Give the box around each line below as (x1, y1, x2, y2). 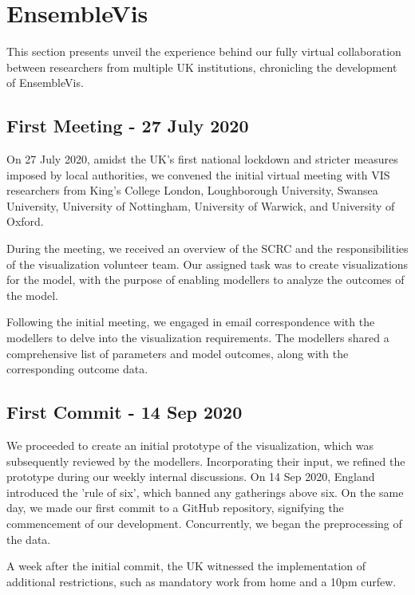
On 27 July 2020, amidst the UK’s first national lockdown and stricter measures (6, 151, 398, 167)
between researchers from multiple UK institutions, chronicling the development (6, 58, 397, 75)
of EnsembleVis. (6, 74, 84, 91)
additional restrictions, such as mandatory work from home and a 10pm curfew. (6, 573, 397, 589)
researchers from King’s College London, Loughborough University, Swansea (6, 182, 378, 199)
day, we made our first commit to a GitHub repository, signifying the (6, 499, 344, 516)
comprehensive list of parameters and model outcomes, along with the (6, 345, 349, 361)
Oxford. (6, 213, 44, 230)
